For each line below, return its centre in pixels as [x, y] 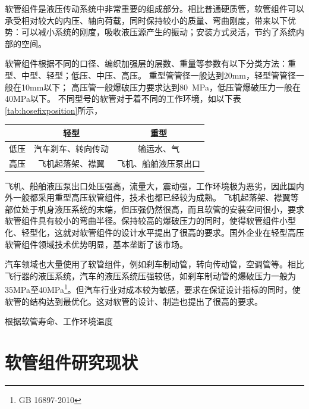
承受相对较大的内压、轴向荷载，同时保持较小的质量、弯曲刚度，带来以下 [146, 20]
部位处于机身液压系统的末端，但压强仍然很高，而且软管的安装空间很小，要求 [154, 209]
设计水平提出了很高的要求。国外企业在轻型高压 [212, 232]
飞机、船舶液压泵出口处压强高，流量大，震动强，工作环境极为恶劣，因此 [146, 185]
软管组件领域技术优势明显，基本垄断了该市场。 [96, 244]
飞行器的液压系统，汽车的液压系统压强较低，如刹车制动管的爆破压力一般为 [150, 275]
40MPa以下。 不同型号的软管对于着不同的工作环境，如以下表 [123, 99]
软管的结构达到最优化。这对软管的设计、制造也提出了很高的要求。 [134, 301]
